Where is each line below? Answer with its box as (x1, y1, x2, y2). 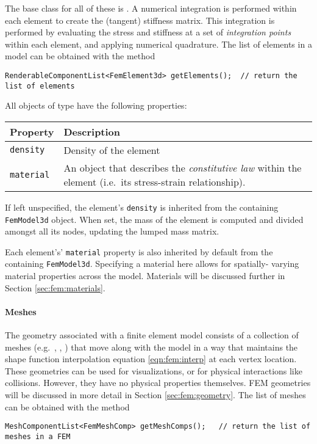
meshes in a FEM (5, 432, 71, 441)
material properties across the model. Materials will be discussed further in (5, 269, 285, 282)
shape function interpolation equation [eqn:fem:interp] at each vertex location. (5, 352, 297, 365)
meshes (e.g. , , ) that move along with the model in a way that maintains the (5, 340, 298, 353)
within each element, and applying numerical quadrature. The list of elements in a (5, 37, 312, 50)
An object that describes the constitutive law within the (63, 160, 302, 175)
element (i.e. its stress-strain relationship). (63, 174, 246, 189)
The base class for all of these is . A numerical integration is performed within (5, 2, 297, 14)
